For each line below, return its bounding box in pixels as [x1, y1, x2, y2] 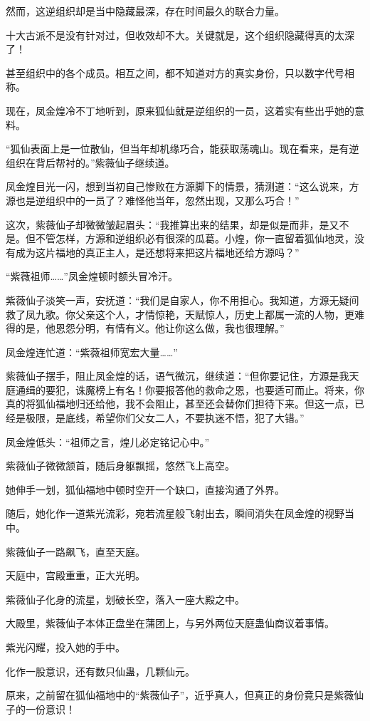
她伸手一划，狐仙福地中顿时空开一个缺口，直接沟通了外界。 [6, 482, 285, 497]
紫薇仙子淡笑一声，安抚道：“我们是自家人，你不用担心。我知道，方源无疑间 [6, 292, 359, 307]
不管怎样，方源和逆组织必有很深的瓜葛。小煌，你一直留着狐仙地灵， [35, 231, 354, 246]
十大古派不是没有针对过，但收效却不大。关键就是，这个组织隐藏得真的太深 [6, 27, 354, 42]
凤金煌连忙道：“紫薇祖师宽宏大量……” [6, 344, 178, 359]
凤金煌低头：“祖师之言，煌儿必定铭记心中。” [6, 434, 210, 449]
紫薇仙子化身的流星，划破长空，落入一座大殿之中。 [6, 591, 245, 606]
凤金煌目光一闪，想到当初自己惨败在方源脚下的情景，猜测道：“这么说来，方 [6, 179, 359, 194]
